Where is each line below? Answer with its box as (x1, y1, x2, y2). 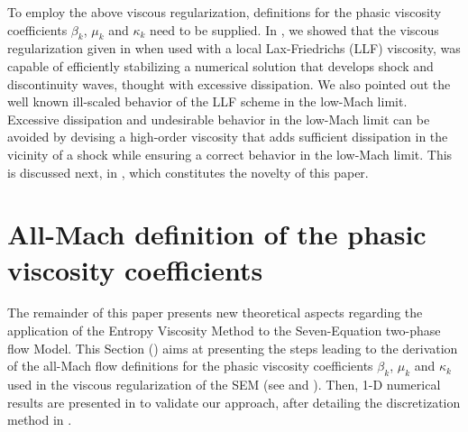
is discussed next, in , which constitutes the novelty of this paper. (7, 162, 369, 181)
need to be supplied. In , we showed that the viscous (150, 20, 439, 39)
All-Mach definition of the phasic (7, 216, 427, 253)
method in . (7, 410, 72, 429)
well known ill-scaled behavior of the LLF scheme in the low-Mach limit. (7, 92, 408, 111)
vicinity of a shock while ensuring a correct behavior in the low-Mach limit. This (7, 144, 453, 163)
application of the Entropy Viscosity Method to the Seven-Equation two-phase (7, 321, 441, 340)
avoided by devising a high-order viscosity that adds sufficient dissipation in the (7, 127, 448, 146)
